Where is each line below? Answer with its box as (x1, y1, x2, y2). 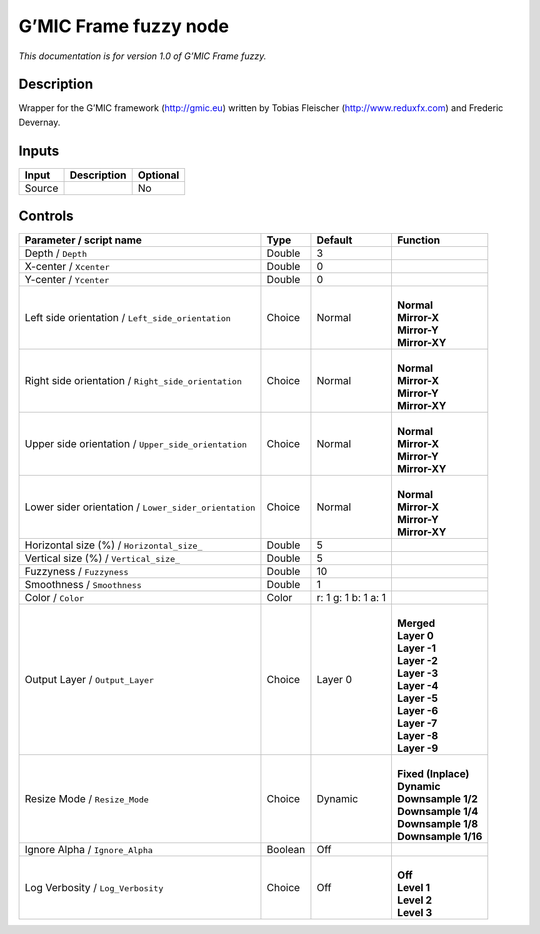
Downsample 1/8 (396, 817, 479, 831)
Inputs (18, 142, 60, 159)
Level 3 (396, 906, 433, 920)
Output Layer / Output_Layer (24, 673, 155, 687)
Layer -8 (396, 729, 439, 743)
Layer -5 (396, 691, 439, 705)
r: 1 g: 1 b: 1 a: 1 (316, 591, 387, 605)
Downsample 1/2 (396, 792, 479, 806)
